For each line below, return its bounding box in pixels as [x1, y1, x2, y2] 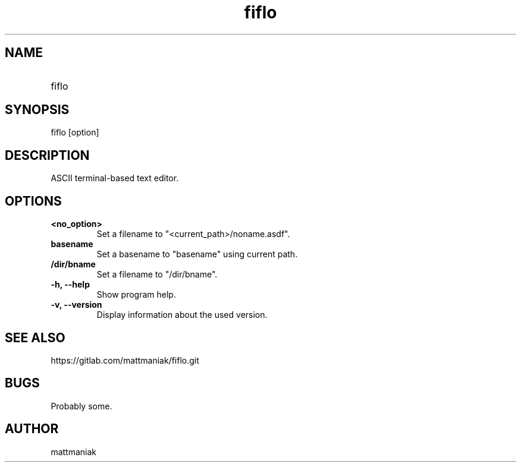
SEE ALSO [5, 330, 65, 345]
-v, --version [51, 299, 102, 310]
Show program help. [96, 289, 176, 300]
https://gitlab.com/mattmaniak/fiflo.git [51, 355, 199, 365]
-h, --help [51, 279, 90, 290]
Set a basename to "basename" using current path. [96, 249, 298, 260]
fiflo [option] [51, 127, 99, 138]
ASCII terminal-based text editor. [51, 173, 179, 184]
